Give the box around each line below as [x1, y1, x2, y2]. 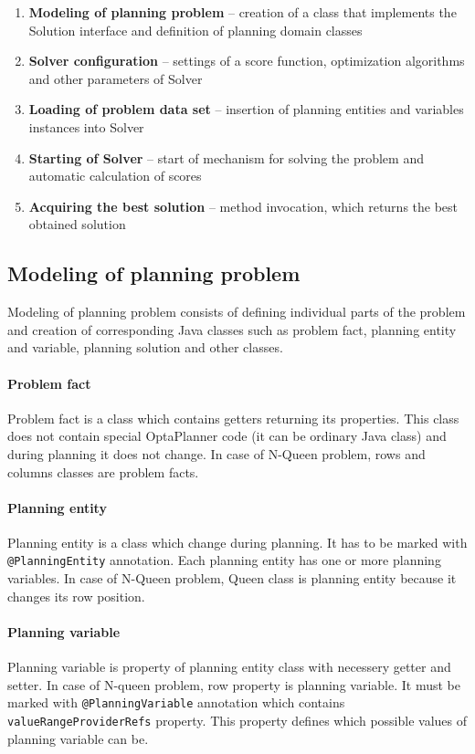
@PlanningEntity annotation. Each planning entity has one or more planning [7, 550, 441, 570]
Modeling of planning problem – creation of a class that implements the [28, 3, 457, 21]
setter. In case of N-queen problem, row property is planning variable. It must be [7, 675, 460, 694]
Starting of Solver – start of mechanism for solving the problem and [28, 148, 424, 167]
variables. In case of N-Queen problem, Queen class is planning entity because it [7, 569, 457, 588]
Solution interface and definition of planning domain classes [28, 20, 363, 39]
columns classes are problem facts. [7, 462, 199, 481]
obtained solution [28, 215, 126, 234]
